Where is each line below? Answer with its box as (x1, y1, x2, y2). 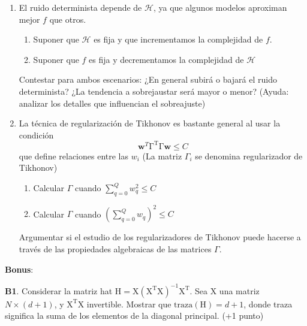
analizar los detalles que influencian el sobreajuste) (19, 96, 206, 109)
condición (19, 128, 54, 141)
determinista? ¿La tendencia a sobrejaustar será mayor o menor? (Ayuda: (19, 84, 289, 97)
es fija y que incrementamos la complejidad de (94, 33, 263, 46)
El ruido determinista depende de (19, 1, 142, 13)
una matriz (219, 284, 260, 297)
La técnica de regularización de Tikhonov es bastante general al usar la (19, 117, 281, 129)
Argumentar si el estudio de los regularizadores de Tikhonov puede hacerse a (19, 231, 301, 243)
